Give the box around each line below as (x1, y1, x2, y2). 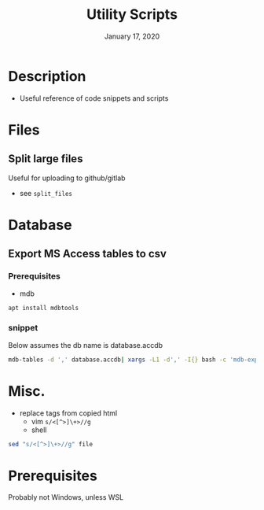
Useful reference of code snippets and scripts (19, 93, 169, 103)
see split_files (19, 188, 73, 198)
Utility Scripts (86, 6, 178, 24)
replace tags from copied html (19, 408, 118, 418)
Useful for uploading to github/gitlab (8, 173, 126, 183)
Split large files (8, 152, 83, 166)
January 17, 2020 (104, 31, 160, 41)
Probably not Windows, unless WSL (8, 493, 124, 502)
